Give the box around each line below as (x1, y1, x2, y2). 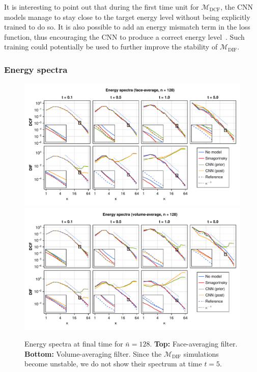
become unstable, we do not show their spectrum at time (24, 358, 202, 369)
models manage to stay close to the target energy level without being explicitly (4, 11, 250, 22)
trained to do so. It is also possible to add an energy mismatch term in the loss (4, 21, 250, 32)
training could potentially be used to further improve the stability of (4, 41, 218, 52)
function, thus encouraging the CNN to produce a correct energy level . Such (4, 31, 245, 42)
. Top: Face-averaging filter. (150, 338, 238, 349)
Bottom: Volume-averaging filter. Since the (24, 348, 162, 359)
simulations (183, 348, 219, 359)
